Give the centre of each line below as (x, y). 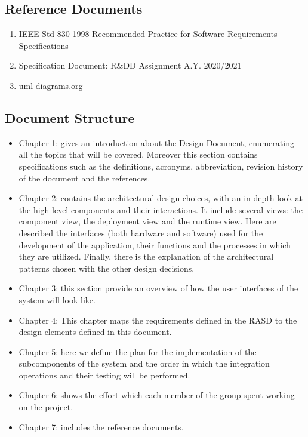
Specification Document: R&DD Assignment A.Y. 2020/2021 (130, 65)
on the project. (46, 407)
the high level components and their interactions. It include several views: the (161, 209)
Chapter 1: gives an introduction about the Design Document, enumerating (156, 142)
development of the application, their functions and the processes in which (155, 244)
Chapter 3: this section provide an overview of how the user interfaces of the (158, 288)
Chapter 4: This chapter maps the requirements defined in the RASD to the (158, 320)
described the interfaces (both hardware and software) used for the (141, 233)
